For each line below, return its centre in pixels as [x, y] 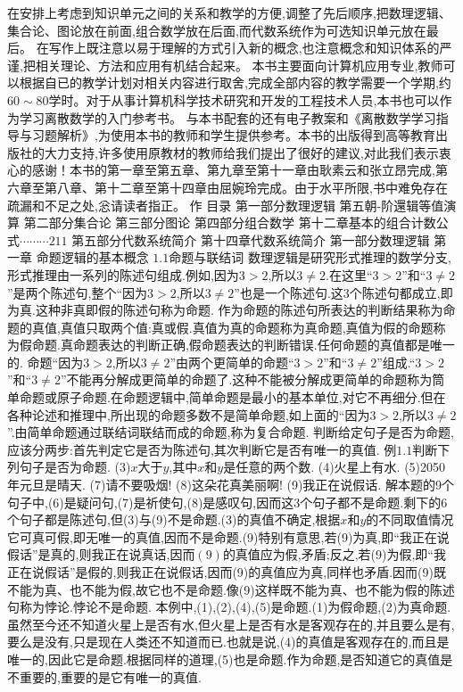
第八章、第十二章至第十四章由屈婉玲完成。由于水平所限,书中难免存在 [246, 187]
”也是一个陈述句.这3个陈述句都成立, [337, 292]
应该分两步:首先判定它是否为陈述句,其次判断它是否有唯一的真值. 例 [202, 449]
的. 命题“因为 [45, 362]
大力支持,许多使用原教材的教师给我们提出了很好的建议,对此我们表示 [241, 152]
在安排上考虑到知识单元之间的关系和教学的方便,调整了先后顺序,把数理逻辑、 [229, 12]
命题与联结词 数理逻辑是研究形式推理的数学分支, [310, 257]
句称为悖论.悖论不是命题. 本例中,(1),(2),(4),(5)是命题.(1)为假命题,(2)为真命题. [229, 607]
